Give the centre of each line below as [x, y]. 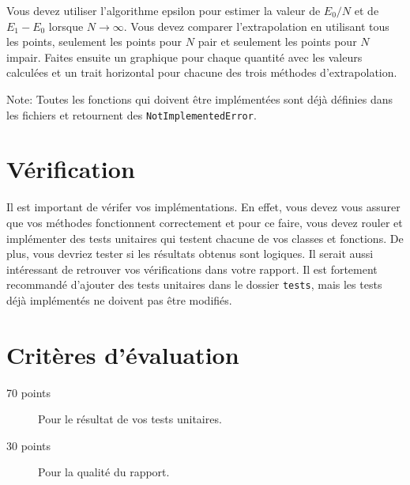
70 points [29, 392]
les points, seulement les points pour [94, 42]
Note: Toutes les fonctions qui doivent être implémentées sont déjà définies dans [199, 99]
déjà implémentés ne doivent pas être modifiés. [119, 299]
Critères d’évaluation [123, 354]
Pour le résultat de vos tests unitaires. [130, 419]
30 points [29, 445]
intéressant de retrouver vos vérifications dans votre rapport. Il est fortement [192, 269]
